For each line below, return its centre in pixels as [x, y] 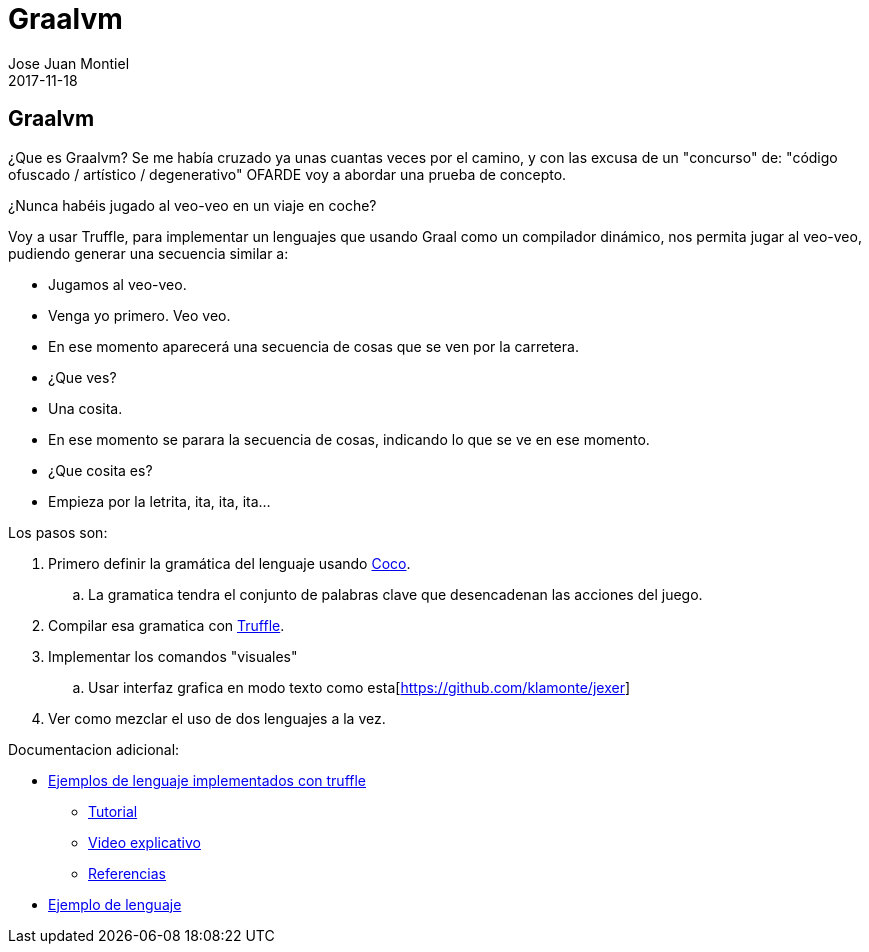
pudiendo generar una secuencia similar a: [148, 253]
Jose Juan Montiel [69, 63]
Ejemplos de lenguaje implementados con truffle [207, 780]
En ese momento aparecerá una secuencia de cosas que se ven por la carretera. [313, 346]
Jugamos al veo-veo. [117, 284]
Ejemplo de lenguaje [115, 904]
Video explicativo [144, 842]
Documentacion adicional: [94, 749]
